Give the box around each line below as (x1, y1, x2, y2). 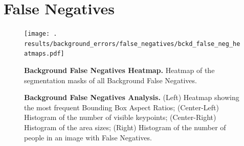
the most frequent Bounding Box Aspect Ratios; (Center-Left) (24, 102, 219, 112)
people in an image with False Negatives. (24, 132, 152, 142)
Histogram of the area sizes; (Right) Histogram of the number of (24, 122, 226, 133)
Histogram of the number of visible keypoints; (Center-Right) (24, 112, 216, 123)
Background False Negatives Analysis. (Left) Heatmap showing (24, 92, 239, 103)
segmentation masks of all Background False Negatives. (24, 75, 197, 85)
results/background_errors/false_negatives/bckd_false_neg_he (24, 40, 240, 47)
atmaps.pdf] (24, 50, 64, 58)
